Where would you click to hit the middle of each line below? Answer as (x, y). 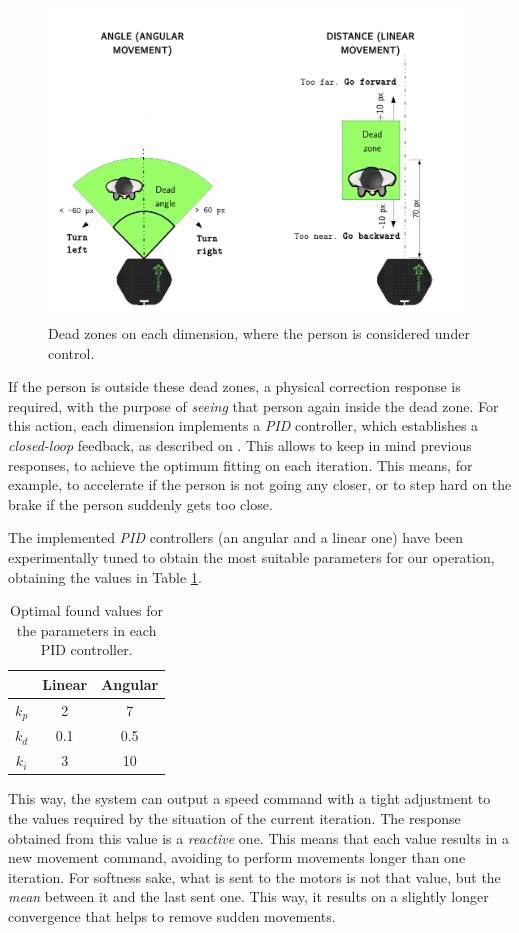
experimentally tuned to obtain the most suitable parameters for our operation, (251, 556)
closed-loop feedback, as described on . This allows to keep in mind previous (240, 444)
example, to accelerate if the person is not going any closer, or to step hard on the (260, 484)
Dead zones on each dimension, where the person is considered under (259, 332)
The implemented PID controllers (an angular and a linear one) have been (236, 537)
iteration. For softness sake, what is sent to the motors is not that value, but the (254, 876)
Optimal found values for (87, 610)
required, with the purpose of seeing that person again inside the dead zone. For (253, 405)
